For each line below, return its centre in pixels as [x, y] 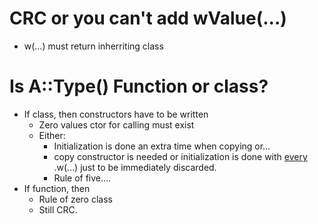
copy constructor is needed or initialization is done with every [180, 156]
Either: [52, 135]
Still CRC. [58, 209]
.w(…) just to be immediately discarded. [135, 167]
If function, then [57, 188]
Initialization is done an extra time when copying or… [162, 146]
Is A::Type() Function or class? [139, 86]
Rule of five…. [82, 178]
